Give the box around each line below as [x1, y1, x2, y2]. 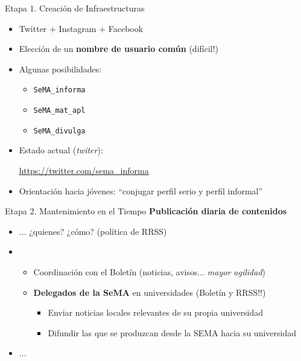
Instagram [59, 22, 97, 34]
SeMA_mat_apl [33, 106, 86, 115]
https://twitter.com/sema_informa [19, 164, 149, 176]
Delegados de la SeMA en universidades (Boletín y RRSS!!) [33, 286, 266, 298]
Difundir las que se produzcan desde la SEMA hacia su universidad [48, 326, 296, 339]
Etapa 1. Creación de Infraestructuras [5, 2, 145, 14]
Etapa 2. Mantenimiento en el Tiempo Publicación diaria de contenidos [5, 205, 287, 217]
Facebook [108, 22, 144, 34]
